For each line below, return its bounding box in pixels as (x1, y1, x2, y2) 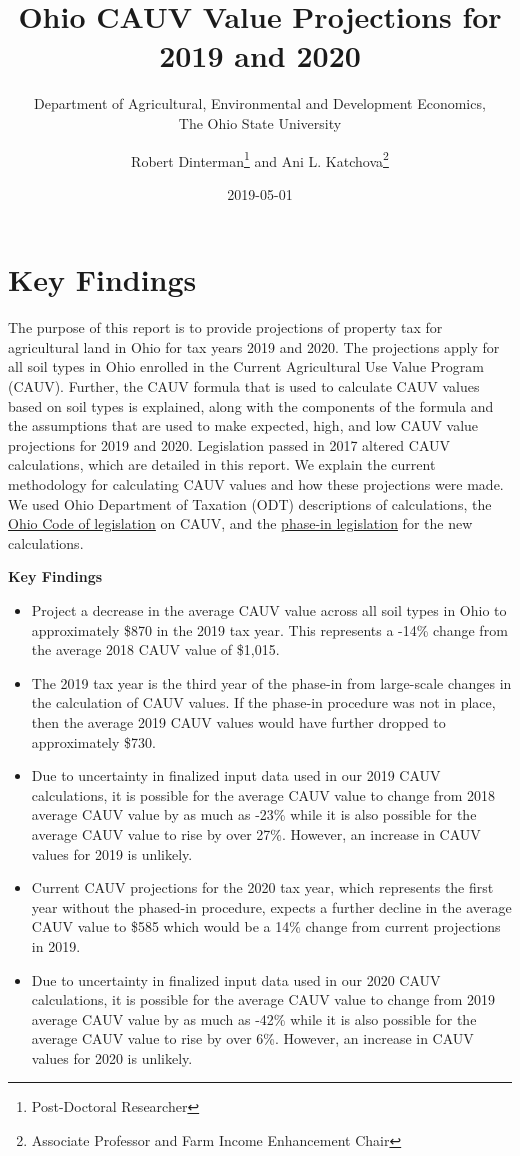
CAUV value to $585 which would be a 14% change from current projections (31, 916, 501, 937)
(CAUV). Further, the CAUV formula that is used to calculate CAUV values (8, 376, 480, 397)
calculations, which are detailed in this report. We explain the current (8, 454, 436, 475)
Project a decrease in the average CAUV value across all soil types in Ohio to (31, 600, 507, 620)
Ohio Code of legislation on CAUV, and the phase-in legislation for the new (8, 513, 473, 534)
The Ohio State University (178, 112, 342, 133)
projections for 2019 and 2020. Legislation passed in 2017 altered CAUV (8, 434, 451, 455)
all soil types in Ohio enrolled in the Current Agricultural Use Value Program (8, 356, 484, 377)
